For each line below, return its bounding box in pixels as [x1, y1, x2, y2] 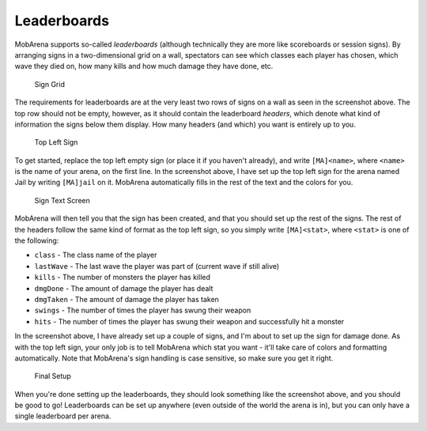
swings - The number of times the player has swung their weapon [34, 305, 251, 316]
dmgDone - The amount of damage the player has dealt [34, 283, 213, 293]
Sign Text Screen [34, 195, 91, 205]
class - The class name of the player [34, 250, 157, 260]
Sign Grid [34, 79, 65, 89]
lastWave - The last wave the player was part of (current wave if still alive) [34, 261, 280, 270]
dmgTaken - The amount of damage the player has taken [34, 294, 219, 304]
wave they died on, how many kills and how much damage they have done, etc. [14, 62, 274, 71]
